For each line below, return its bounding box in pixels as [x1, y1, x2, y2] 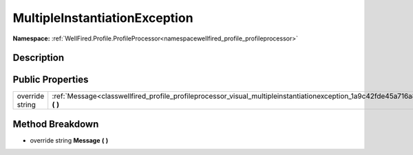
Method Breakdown [12, 118, 99, 130]
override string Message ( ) [30, 136, 109, 144]
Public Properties [12, 74, 89, 86]
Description [12, 52, 65, 64]
